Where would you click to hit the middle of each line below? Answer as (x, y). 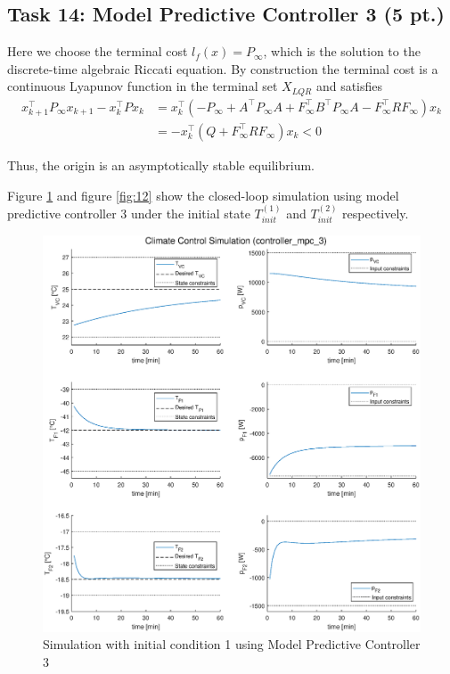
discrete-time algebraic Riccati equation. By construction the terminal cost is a (223, 68)
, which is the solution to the (342, 51)
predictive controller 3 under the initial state (129, 213)
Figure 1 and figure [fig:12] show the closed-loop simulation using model (203, 195)
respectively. (376, 213)
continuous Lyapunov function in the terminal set (143, 86)
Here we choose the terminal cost (98, 51)
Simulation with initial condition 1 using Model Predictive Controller (232, 644)
